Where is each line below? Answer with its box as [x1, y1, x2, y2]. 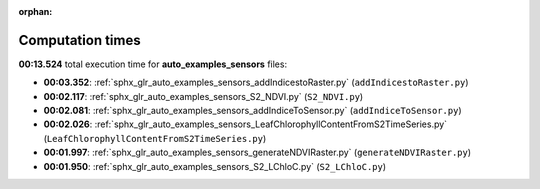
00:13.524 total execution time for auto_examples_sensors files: [18, 58, 288, 70]
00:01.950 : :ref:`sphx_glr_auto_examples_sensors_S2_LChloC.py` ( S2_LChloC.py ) [43, 160, 387, 172]
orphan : [18, 6, 53, 17]
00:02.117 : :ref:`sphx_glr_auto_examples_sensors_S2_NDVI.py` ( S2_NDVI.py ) [43, 90, 364, 102]
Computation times [18, 31, 141, 49]
